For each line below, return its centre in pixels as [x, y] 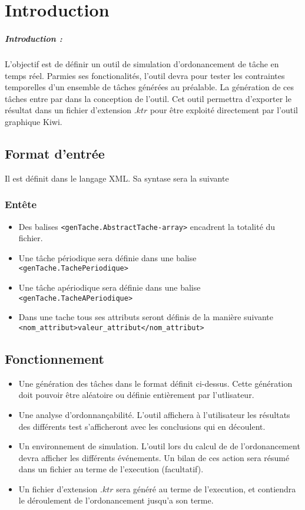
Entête [21, 204]
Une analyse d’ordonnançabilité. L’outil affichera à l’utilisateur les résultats [154, 414]
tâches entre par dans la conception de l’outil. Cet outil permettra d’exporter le [148, 98]
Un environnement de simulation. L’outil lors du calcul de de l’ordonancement [159, 446]
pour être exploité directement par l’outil [224, 110]
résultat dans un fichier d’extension [68, 110]
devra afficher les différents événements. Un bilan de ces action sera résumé [154, 457]
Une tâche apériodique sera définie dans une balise [110, 287]
